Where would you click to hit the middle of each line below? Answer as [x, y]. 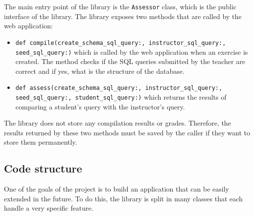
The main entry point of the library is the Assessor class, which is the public [120, 6]
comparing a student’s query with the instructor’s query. [100, 106]
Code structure [43, 168]
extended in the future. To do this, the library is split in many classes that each [123, 198]
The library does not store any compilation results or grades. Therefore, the [117, 123]
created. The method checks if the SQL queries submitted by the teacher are [130, 61]
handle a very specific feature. [49, 208]
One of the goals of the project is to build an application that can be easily [116, 189]
